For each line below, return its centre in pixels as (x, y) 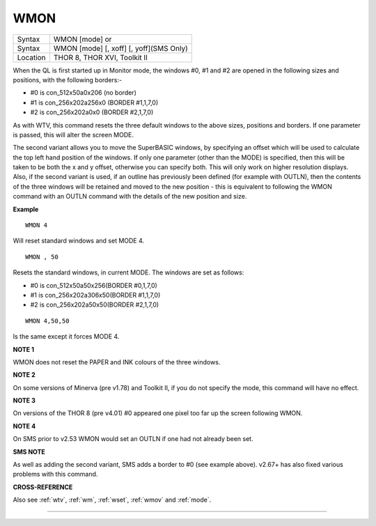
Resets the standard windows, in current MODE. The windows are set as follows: (128, 272)
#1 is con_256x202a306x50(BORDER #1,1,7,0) (95, 295)
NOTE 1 (24, 349)
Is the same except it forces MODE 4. (66, 337)
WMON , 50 (42, 257)
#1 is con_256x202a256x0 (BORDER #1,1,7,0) (94, 102)
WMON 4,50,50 (47, 321)
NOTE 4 (24, 426)
